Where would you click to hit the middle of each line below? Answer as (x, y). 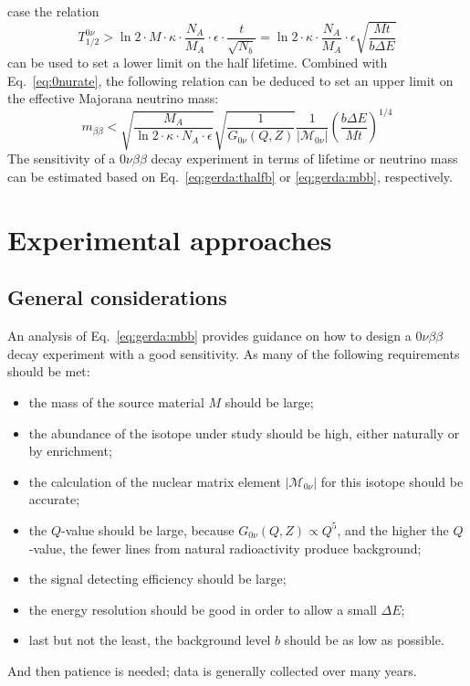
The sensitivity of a (62, 158)
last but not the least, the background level (150, 640)
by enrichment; (70, 451)
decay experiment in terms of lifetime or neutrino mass (304, 158)
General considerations (117, 297)
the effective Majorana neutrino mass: (113, 98)
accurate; (54, 499)
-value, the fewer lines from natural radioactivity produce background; (225, 548)
